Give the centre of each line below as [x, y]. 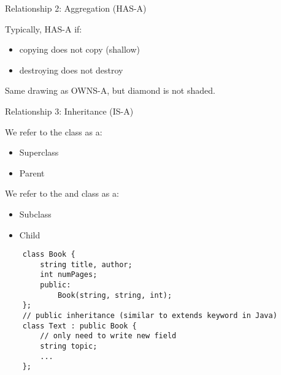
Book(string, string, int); [115, 295]
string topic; [69, 347]
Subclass [35, 214]
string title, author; [86, 264]
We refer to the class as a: [54, 131]
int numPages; [69, 275]
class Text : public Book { [79, 326]
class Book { [49, 255]
